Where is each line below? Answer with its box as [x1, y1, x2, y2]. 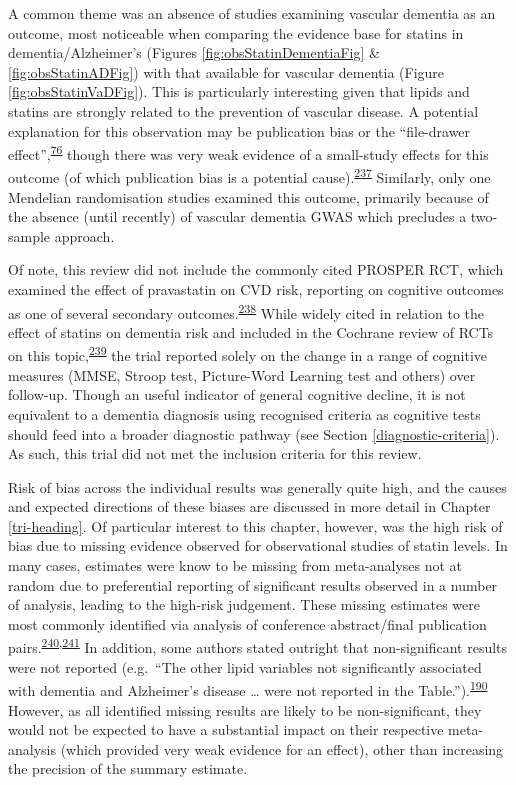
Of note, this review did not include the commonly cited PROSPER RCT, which [8, 259, 504, 280]
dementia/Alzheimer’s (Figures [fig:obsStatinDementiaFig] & [8, 42, 380, 63]
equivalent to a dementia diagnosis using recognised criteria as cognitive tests [8, 403, 481, 424]
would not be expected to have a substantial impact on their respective [8, 719, 444, 740]
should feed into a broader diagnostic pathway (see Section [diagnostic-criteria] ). [8, 423, 500, 444]
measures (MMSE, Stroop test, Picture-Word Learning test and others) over [8, 364, 476, 385]
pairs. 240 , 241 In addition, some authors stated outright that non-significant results [8, 634, 508, 658]
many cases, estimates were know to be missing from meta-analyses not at [8, 555, 463, 576]
